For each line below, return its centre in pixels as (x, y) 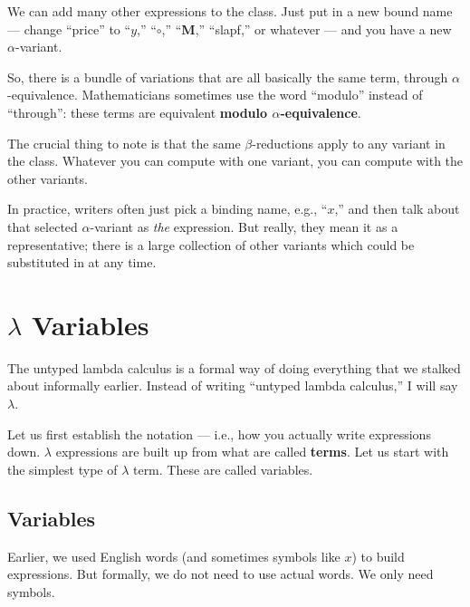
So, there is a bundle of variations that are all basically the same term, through (228, 77)
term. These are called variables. (223, 469)
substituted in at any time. (82, 262)
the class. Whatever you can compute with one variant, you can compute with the (235, 161)
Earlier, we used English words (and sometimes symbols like (174, 556)
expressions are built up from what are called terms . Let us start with (252, 452)
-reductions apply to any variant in (349, 143)
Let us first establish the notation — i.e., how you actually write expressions (219, 434)
